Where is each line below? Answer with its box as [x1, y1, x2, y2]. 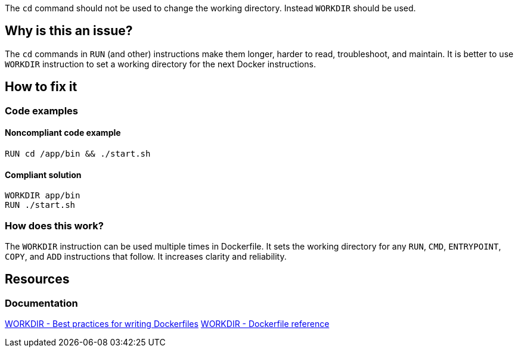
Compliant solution [5, 169, 82, 180]
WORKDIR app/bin [5, 191, 80, 201]
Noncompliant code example [5, 127, 121, 138]
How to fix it [5, 79, 77, 95]
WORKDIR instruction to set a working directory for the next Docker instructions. [5, 58, 316, 69]
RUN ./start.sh [5, 200, 76, 210]
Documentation [5, 297, 78, 309]
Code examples [5, 104, 79, 117]
